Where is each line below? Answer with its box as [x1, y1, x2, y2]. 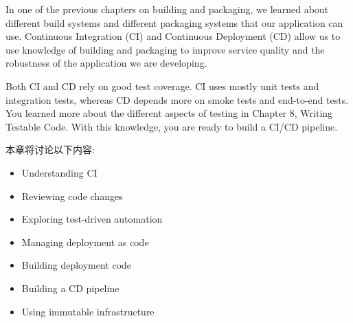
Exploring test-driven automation [21, 212, 163, 226]
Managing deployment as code [21, 234, 149, 249]
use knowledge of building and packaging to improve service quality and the [5, 42, 325, 56]
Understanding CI [21, 165, 98, 179]
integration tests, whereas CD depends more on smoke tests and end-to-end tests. [5, 92, 349, 107]
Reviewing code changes [21, 188, 123, 203]
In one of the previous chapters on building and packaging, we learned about [5, 2, 329, 16]
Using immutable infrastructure [21, 304, 155, 318]
